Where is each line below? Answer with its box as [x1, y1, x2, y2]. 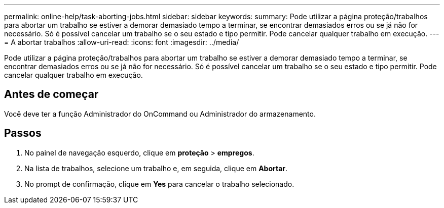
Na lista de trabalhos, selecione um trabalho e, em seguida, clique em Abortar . [24, 164, 288, 173]
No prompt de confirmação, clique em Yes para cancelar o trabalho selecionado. [24, 179, 294, 188]
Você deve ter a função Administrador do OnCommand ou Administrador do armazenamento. [4, 109, 316, 118]
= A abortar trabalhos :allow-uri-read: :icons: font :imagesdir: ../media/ [4, 38, 239, 46]
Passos [4, 127, 42, 140]
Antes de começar [4, 88, 99, 101]
